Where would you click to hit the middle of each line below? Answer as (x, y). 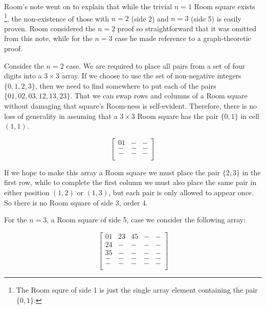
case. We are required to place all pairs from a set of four (156, 65)
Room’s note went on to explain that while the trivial (88, 6)
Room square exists (225, 6)
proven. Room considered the (50, 28)
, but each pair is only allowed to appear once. (181, 192)
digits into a (23, 76)
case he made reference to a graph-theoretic (183, 38)
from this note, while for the (48, 38)
